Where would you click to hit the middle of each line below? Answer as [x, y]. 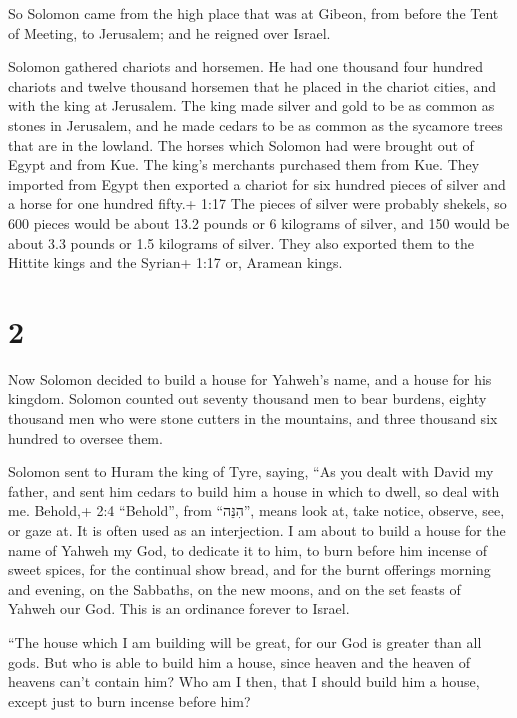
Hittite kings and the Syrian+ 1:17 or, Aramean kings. [175, 262]
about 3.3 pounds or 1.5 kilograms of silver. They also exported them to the [241, 242]
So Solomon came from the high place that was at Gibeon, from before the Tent [253, 13]
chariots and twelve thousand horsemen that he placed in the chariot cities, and [252, 85]
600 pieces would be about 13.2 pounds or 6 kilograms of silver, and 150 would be [259, 222]
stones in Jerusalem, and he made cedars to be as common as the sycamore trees [255, 124]
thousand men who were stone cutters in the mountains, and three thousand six [253, 418]
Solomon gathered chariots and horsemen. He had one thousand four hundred [245, 66]
